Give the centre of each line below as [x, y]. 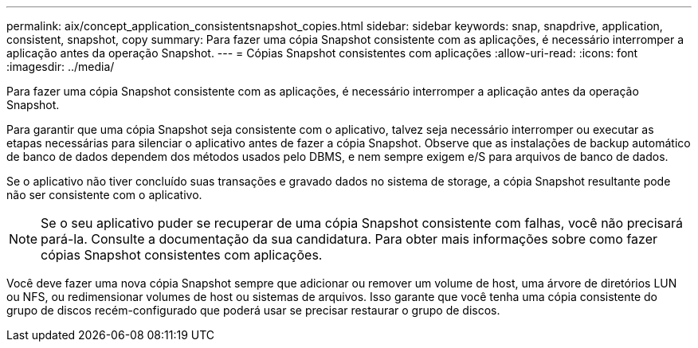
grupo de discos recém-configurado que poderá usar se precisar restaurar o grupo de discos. [253, 310]
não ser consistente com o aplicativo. [104, 195]
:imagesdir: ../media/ [61, 66]
